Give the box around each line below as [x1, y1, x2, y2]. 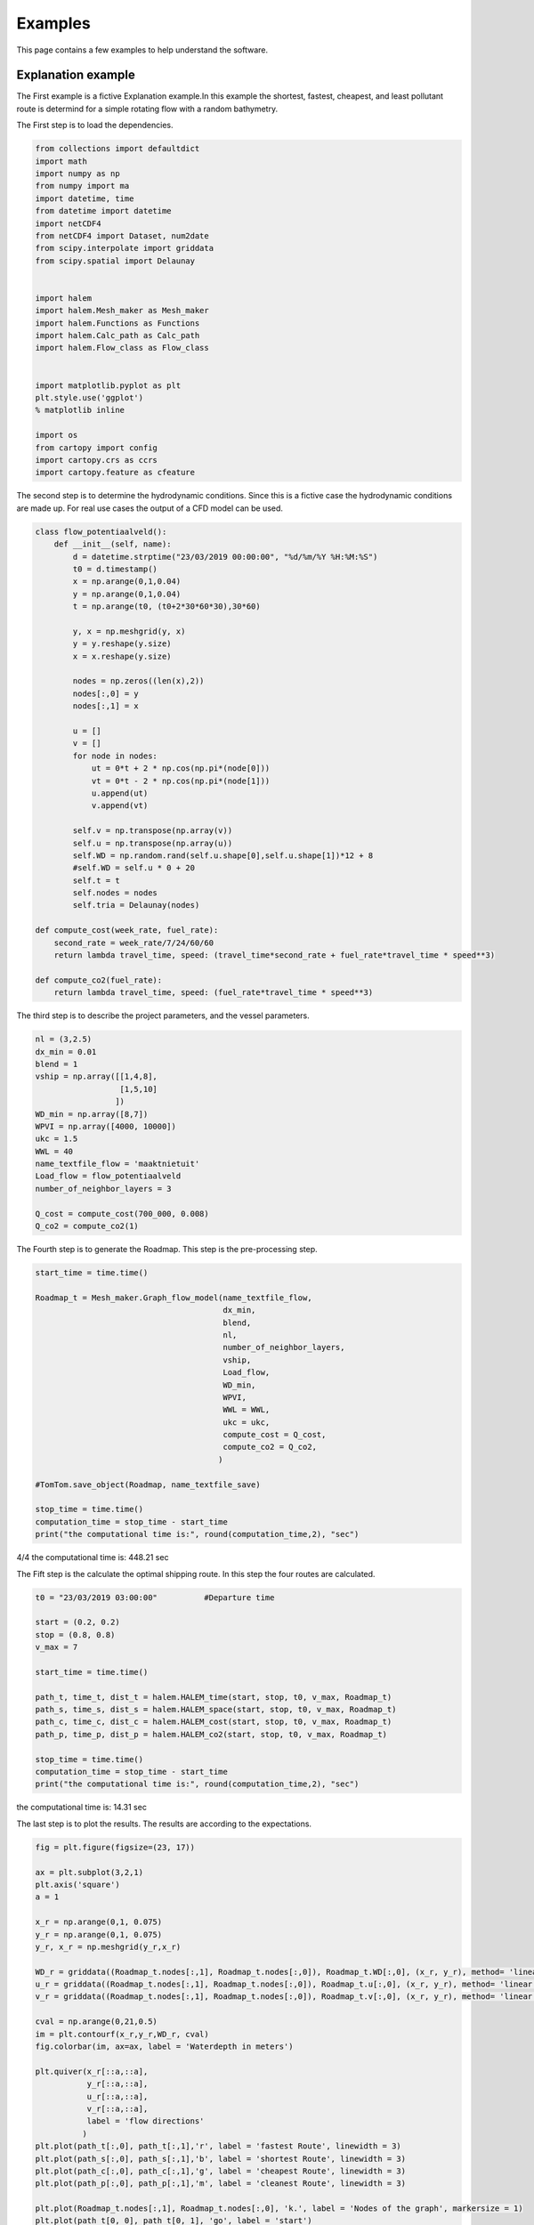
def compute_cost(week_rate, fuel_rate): [35, 926, 219, 935]
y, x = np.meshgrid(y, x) [72, 626, 186, 636]
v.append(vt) [91, 801, 149, 811]
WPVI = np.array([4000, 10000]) [35, 1121, 177, 1131]
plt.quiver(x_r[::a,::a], [35, 2066, 149, 2076]
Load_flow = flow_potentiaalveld [35, 1171, 182, 1181]
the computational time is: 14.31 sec [16, 1802, 147, 1813]
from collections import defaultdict [35, 143, 200, 154]
